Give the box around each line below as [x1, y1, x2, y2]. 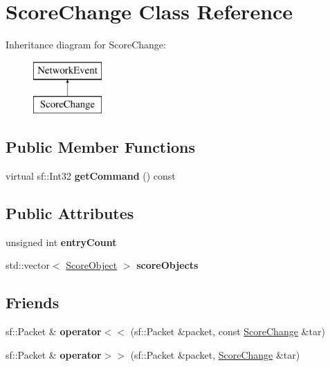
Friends [6, 292, 59, 313]
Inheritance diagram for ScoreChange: [6, 37, 166, 52]
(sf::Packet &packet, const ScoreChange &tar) [130, 324, 325, 339]
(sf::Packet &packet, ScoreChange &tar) [130, 347, 300, 361]
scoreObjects [136, 258, 199, 272]
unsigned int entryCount [6, 234, 117, 249]
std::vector [6, 258, 50, 272]
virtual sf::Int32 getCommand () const [6, 169, 176, 183]
